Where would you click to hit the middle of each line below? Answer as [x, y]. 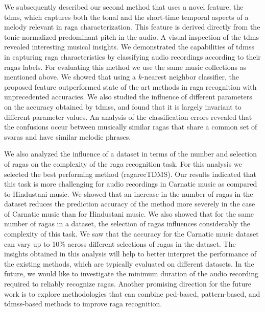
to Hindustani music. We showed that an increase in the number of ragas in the [129, 193]
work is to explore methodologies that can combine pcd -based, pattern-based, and [132, 293]
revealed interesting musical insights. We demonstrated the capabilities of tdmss [129, 47]
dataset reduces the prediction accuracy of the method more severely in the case [130, 204]
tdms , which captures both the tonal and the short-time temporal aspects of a [126, 17]
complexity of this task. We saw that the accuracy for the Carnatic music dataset [131, 234]
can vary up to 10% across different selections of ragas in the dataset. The [120, 243]
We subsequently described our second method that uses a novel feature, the [124, 7]
